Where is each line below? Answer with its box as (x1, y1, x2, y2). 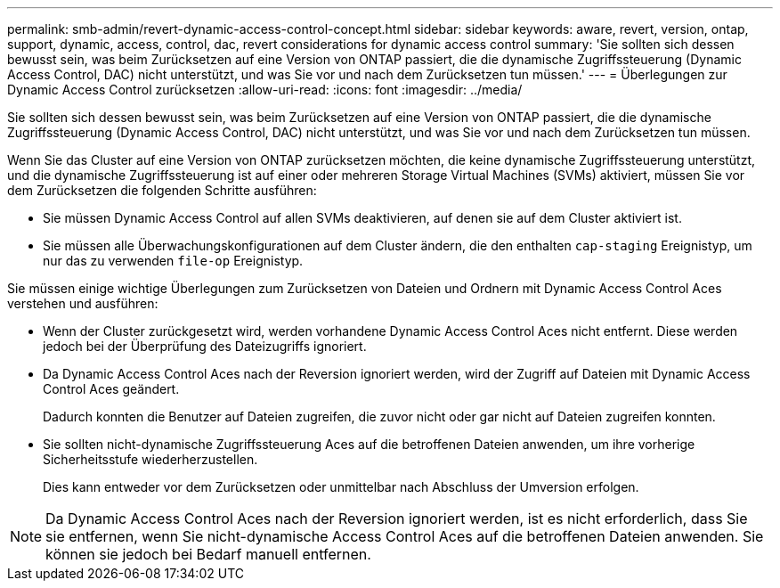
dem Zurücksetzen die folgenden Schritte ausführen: (7, 183, 317, 198)
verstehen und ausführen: (7, 296, 158, 311)
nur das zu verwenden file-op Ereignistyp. (43, 253, 304, 268)
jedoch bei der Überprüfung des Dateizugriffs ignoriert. (43, 339, 367, 354)
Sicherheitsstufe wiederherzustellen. (43, 452, 258, 467)
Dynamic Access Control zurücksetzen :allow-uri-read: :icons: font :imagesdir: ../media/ (7, 82, 523, 97)
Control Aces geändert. (43, 381, 180, 396)
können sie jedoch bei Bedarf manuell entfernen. (45, 545, 371, 563)
